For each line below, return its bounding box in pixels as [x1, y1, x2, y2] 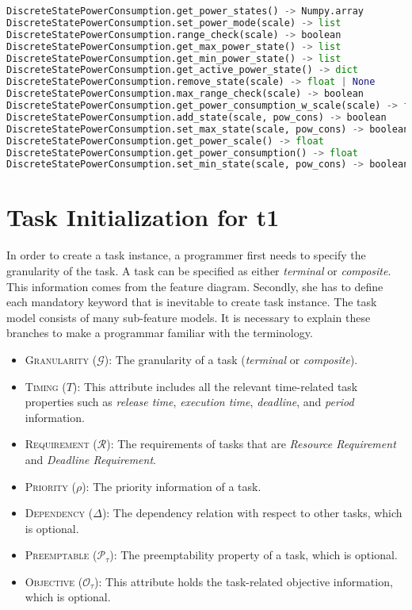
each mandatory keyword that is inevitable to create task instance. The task [6, 293, 377, 310]
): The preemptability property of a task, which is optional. [109, 547, 398, 563]
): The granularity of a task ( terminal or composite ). [104, 351, 358, 367]
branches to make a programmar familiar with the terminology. [6, 324, 313, 341]
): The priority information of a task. [82, 478, 261, 494]
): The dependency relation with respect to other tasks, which [101, 504, 402, 521]
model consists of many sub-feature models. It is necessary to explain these [6, 309, 371, 325]
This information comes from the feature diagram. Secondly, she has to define [6, 278, 383, 294]
